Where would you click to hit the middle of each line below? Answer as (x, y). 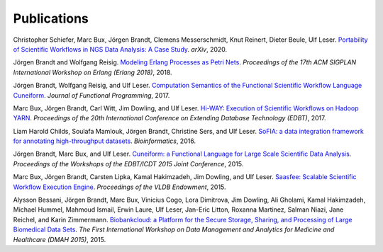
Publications (51, 18)
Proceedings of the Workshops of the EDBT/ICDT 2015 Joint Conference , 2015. (128, 164)
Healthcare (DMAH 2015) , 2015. (60, 239)
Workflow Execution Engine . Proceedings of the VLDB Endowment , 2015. (120, 187)
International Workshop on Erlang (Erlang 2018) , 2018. (93, 72)
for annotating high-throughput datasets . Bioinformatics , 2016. (105, 141)
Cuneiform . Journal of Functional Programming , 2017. (91, 95)
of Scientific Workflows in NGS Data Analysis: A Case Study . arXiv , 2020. (120, 49)
